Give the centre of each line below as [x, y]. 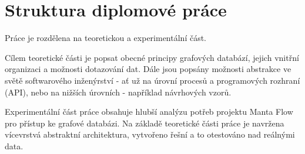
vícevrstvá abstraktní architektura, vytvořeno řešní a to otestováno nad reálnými [150, 134]
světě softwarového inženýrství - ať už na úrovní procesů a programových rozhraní [152, 80]
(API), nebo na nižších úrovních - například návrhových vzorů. [118, 92]
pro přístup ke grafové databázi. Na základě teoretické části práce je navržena [145, 123]
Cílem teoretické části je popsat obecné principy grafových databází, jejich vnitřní [152, 57]
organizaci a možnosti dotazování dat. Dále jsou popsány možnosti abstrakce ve [148, 69]
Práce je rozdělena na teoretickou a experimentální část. [106, 38]
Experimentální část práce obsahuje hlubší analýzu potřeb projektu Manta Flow [149, 112]
